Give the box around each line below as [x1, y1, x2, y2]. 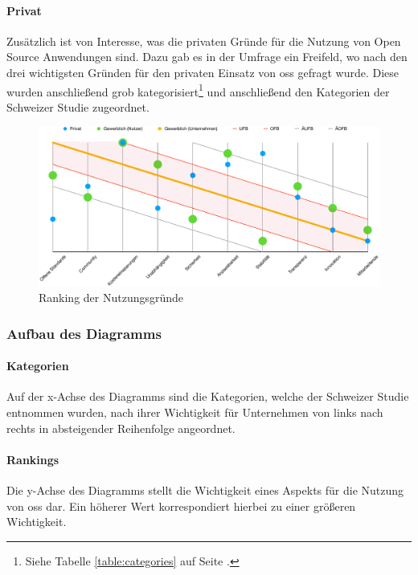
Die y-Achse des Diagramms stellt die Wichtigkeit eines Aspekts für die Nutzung [6, 481, 404, 498]
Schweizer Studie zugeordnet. [6, 98, 150, 115]
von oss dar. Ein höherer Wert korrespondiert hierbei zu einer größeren [6, 497, 356, 514]
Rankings [6, 451, 59, 467]
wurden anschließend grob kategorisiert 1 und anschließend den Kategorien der [6, 80, 390, 100]
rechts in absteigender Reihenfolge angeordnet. [6, 419, 236, 436]
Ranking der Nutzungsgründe [39, 289, 184, 306]
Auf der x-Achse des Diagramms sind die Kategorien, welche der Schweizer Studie [6, 388, 409, 405]
